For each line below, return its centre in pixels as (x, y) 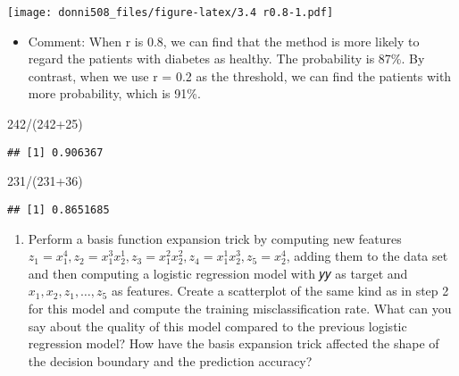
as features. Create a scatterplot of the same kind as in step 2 (280, 291)
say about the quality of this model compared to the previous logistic (217, 326)
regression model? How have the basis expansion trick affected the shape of (234, 343)
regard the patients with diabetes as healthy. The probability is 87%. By (226, 58)
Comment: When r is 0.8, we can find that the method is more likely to (224, 41)
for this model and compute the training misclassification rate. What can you (240, 308)
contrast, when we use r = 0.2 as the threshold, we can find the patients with (240, 75)
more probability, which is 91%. (114, 93)
